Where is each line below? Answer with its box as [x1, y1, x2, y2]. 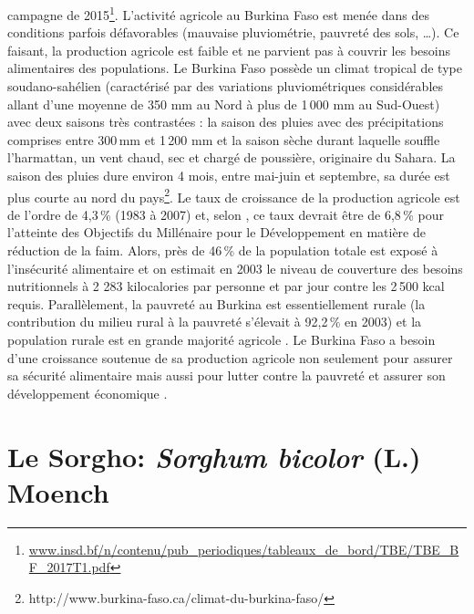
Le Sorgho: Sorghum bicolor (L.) [7, 437, 421, 475]
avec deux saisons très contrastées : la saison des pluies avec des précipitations [7, 112, 444, 131]
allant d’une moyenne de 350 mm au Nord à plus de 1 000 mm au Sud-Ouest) [7, 94, 440, 113]
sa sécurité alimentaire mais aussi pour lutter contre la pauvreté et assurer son [7, 366, 446, 385]
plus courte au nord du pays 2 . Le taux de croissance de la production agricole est [7, 184, 460, 206]
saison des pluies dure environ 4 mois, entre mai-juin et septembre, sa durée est [7, 166, 450, 184]
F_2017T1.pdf [28, 557, 110, 577]
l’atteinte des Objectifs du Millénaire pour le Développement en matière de [7, 223, 426, 242]
